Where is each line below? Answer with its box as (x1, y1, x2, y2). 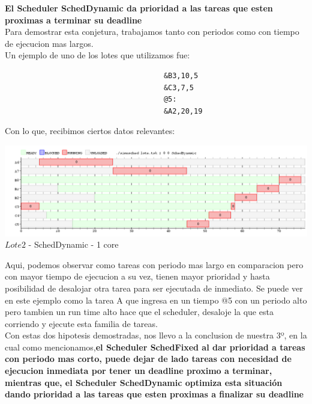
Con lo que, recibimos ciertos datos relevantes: (5, 124, 175, 137)
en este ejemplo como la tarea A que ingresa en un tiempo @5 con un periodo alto (5, 293, 307, 306)
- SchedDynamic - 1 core (28, 238, 119, 251)
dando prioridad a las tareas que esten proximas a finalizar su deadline (5, 388, 304, 400)
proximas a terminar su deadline (5, 13, 142, 26)
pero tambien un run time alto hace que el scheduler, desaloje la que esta (5, 305, 274, 318)
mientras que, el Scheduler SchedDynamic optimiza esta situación (5, 376, 283, 388)
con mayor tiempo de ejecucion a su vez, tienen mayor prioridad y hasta (5, 270, 270, 283)
